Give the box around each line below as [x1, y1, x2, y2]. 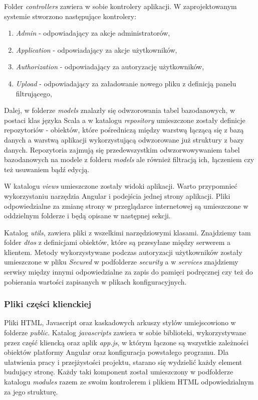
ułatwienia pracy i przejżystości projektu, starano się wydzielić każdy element [4, 356, 242, 367]
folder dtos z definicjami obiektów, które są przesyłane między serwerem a [4, 237, 231, 247]
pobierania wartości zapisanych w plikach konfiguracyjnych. [4, 276, 187, 287]
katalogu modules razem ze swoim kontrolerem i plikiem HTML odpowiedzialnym [4, 376, 254, 387]
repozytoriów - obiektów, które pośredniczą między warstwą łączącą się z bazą [4, 124, 244, 135]
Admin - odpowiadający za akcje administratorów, [16, 28, 170, 38]
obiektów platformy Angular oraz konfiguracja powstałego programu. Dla [4, 347, 229, 357]
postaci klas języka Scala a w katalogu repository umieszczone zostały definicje [4, 114, 245, 125]
